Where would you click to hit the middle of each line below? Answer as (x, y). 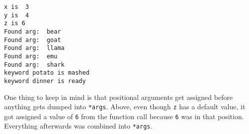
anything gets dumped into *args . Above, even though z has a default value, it (125, 107)
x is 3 (17, 7)
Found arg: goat (33, 40)
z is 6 (15, 23)
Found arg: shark (34, 65)
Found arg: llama (34, 48)
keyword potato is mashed (47, 73)
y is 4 (17, 15)
